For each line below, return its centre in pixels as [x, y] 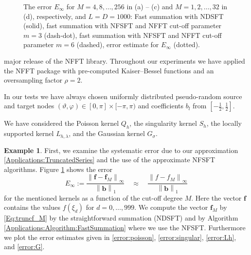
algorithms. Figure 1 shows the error [58, 169]
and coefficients [161, 106]
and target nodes [29, 106]
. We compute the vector [171, 207]
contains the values [32, 207]
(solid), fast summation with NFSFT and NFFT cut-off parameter [123, 25]
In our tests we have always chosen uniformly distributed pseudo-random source [123, 96]
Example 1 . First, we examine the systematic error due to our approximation [121, 150]
